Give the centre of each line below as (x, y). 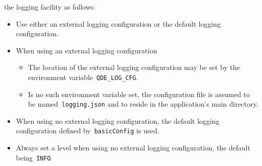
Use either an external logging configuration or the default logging (118, 23)
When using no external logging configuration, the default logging (118, 120)
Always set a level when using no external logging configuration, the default (133, 148)
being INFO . (34, 157)
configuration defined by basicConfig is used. (88, 131)
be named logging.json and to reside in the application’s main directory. (143, 104)
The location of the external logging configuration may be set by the (134, 67)
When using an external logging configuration (87, 50)
